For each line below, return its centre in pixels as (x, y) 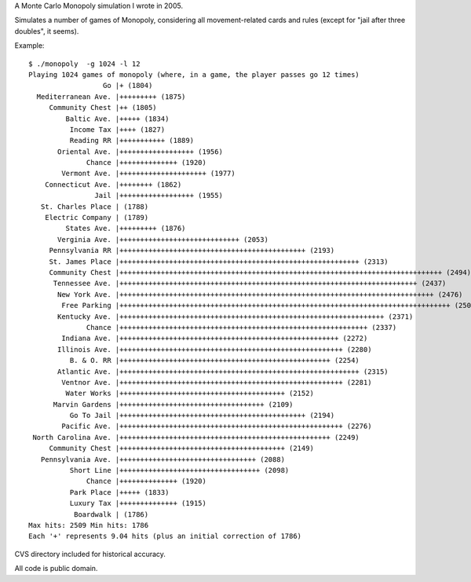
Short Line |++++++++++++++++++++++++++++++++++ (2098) (179, 470)
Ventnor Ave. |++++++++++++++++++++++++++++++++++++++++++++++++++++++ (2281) (217, 382)
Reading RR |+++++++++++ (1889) (132, 141)
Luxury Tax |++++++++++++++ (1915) (138, 503)
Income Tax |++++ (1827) (117, 129)
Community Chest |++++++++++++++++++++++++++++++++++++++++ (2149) (181, 448)
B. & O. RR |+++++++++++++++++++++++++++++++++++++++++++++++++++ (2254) (215, 361)
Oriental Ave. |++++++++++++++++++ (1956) (141, 152)
